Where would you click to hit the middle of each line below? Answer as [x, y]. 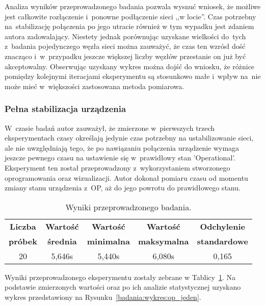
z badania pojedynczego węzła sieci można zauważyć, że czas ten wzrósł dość [125, 46]
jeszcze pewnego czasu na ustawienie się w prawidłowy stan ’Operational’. [120, 158]
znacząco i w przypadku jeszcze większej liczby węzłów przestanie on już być [125, 56]
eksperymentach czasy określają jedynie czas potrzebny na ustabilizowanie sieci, [129, 138]
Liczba [23, 226]
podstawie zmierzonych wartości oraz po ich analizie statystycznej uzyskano [123, 287]
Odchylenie [222, 226]
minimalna [109, 241]
